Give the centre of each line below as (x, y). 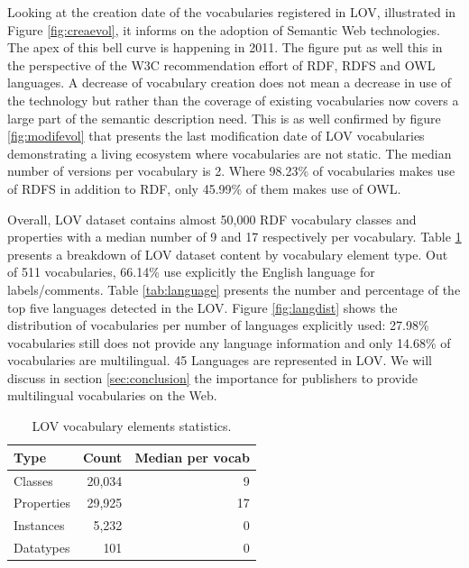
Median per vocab (192, 457)
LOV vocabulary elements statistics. (132, 426)
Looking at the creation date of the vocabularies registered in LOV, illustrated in (232, 12)
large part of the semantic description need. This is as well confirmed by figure (224, 118)
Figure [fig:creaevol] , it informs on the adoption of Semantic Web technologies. (224, 29)
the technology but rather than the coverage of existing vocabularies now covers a (233, 100)
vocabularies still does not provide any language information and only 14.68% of (229, 342)
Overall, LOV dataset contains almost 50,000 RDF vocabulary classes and (212, 219)
